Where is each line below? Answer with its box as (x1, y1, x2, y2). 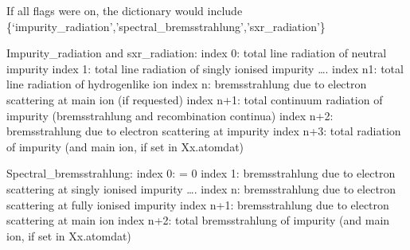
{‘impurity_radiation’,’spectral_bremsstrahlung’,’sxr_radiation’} (6, 18, 326, 34)
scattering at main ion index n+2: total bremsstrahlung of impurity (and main (6, 212, 390, 229)
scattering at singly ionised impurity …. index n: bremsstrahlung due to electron (6, 180, 396, 197)
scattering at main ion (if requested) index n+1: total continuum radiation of (6, 91, 383, 107)
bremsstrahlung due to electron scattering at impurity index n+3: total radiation (6, 123, 401, 139)
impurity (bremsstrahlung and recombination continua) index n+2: (6, 107, 334, 123)
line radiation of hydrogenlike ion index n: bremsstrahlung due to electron (6, 76, 367, 92)
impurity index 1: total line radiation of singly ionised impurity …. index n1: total (6, 60, 404, 76)
